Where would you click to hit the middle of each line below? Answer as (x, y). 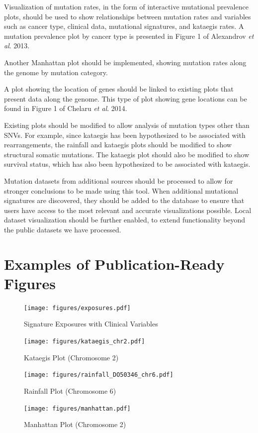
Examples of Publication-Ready (114, 264)
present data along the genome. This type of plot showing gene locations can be (126, 98)
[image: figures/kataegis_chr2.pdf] (85, 342)
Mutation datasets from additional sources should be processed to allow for (119, 180)
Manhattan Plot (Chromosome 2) (75, 424)
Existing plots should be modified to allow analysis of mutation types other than (127, 125)
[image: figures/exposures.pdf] (77, 308)
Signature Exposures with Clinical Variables (91, 324)
